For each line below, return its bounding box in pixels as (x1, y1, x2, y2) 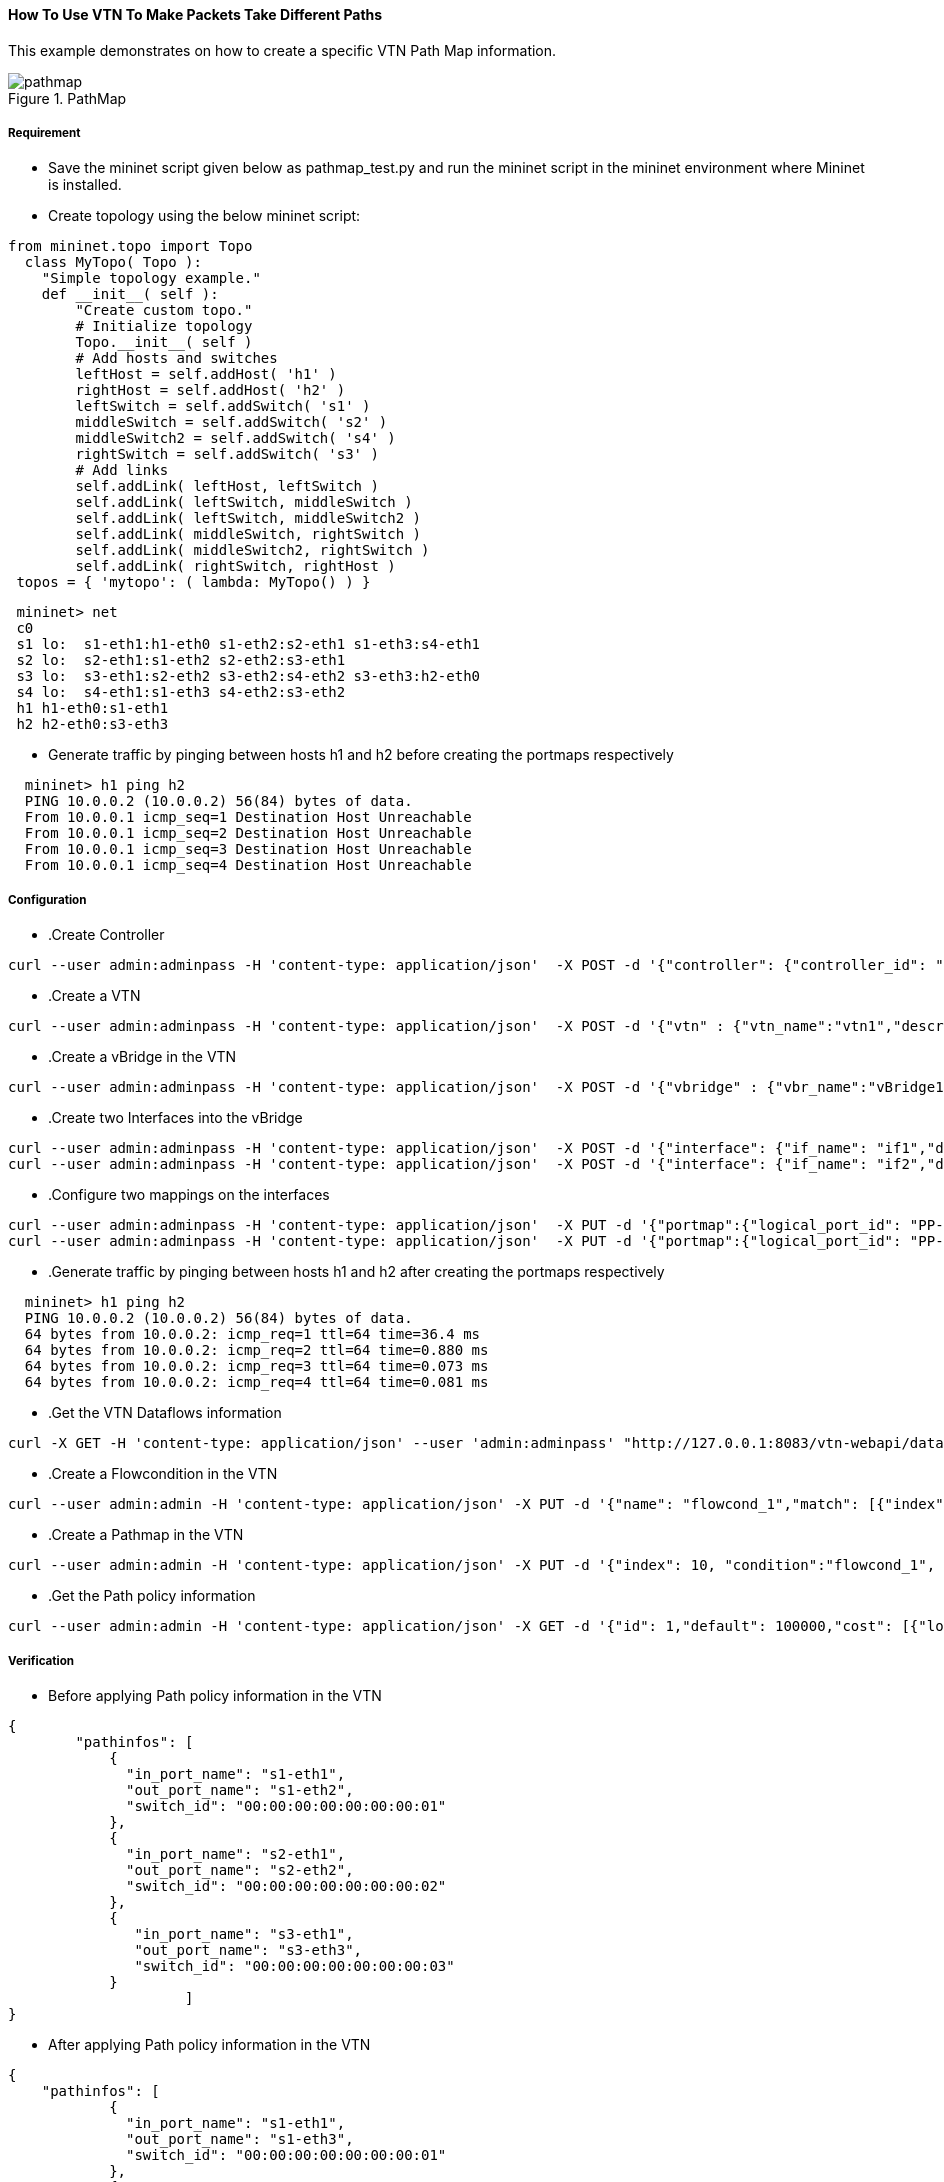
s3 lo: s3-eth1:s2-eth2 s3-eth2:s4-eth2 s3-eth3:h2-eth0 (16, 668, 481, 685)
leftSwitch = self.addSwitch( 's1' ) (75, 398, 371, 415)
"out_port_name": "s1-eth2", (126, 1781, 354, 1798)
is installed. (48, 176, 122, 194)
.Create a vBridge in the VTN (48, 1048, 237, 1066)
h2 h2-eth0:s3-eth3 (16, 716, 169, 733)
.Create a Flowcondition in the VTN (48, 1465, 278, 1483)
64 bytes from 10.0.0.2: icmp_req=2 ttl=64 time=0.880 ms (24, 1342, 489, 1359)
